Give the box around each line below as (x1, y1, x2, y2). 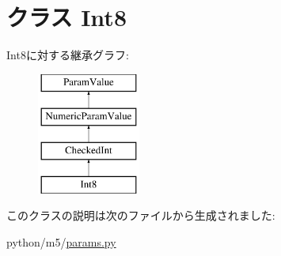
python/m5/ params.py (6, 234, 116, 250)
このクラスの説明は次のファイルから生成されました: (6, 207, 275, 224)
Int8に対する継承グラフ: (6, 47, 129, 63)
